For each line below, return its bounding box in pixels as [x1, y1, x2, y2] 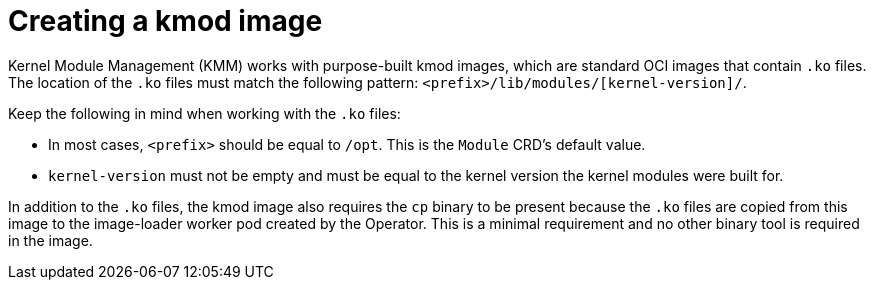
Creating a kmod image [8, 4, 323, 38]
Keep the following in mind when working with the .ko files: [8, 104, 401, 122]
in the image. [8, 231, 93, 249]
